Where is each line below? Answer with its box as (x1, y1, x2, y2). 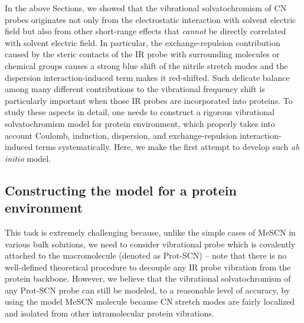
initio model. (5, 152, 51, 164)
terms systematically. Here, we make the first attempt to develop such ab (35, 141, 299, 153)
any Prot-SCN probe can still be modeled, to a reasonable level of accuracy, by (5, 283, 290, 296)
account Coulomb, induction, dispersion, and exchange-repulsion (5, 129, 237, 141)
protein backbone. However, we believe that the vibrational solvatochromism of (5, 272, 291, 285)
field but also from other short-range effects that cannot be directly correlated (5, 25, 286, 37)
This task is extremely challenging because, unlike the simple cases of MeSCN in (5, 226, 296, 238)
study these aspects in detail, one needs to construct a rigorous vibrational (5, 106, 274, 118)
